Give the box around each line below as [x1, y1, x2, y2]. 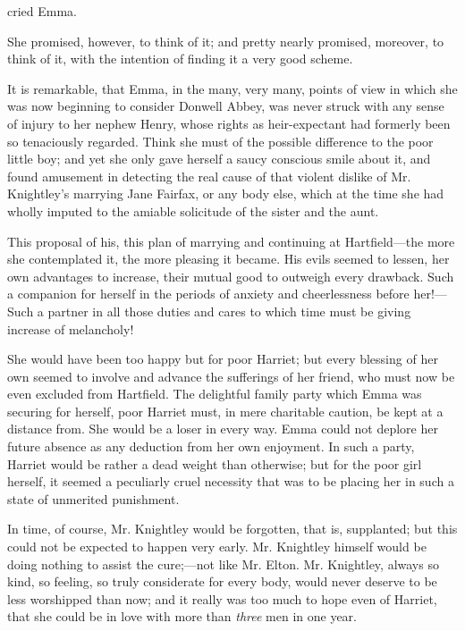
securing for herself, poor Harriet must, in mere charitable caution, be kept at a [7, 401, 444, 420]
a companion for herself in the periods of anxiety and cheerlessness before [7, 284, 410, 303]
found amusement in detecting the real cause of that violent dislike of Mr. [7, 166, 411, 185]
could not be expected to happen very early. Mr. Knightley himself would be [7, 537, 427, 556]
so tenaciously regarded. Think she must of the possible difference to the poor [7, 131, 434, 150]
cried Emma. [7, 2, 78, 20]
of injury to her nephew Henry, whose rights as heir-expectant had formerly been [7, 114, 451, 132]
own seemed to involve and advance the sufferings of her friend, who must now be [7, 366, 455, 385]
